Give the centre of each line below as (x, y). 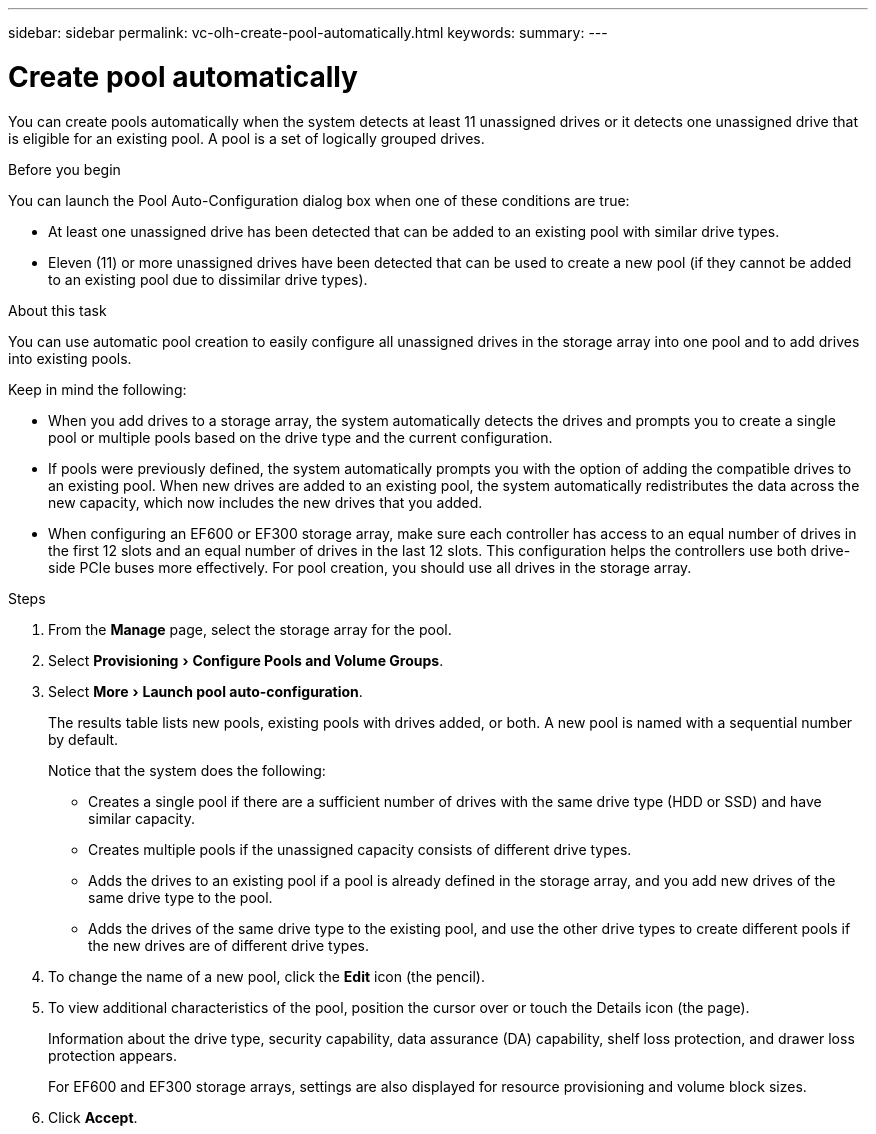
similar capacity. (141, 818)
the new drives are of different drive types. (228, 945)
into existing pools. (70, 358)
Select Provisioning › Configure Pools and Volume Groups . (246, 660)
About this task (57, 310)
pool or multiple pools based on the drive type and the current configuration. (300, 437)
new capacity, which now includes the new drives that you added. (265, 502)
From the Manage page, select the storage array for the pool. (250, 629)
